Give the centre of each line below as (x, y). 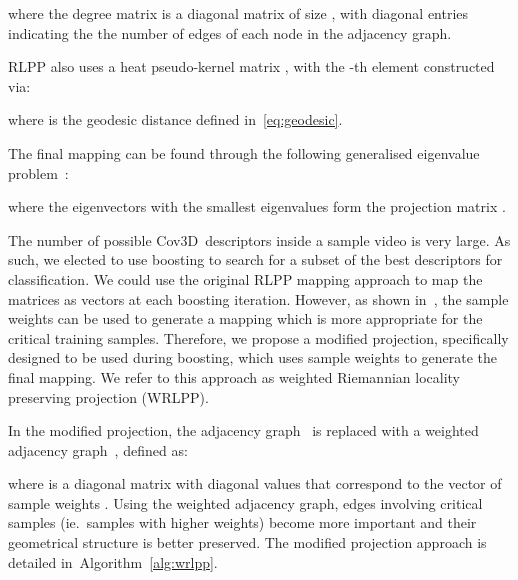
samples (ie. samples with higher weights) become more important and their (242, 522)
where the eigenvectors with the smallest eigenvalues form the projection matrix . (257, 206)
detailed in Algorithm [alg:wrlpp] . (113, 561)
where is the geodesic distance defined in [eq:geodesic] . (175, 119)
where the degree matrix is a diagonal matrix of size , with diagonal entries (238, 13)
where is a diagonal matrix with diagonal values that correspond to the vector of (255, 483)
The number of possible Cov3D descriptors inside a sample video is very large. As (259, 239)
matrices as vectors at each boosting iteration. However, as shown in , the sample (258, 298)
